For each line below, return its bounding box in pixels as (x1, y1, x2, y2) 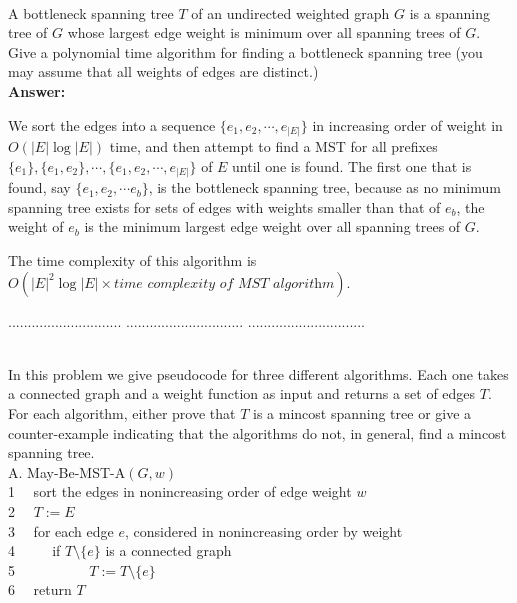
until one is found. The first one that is (232, 155, 472, 176)
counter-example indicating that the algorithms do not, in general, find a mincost (8, 422, 507, 443)
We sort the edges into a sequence (8, 114, 216, 135)
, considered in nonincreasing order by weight (124, 520, 403, 541)
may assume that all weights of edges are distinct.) (8, 61, 319, 82)
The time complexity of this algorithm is (8, 249, 257, 270)
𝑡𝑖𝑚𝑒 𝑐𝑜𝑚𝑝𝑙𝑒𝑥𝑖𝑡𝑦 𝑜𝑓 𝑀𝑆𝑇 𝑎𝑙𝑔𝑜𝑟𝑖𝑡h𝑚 (114, 276, 335, 291)
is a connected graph (105, 540, 232, 561)
